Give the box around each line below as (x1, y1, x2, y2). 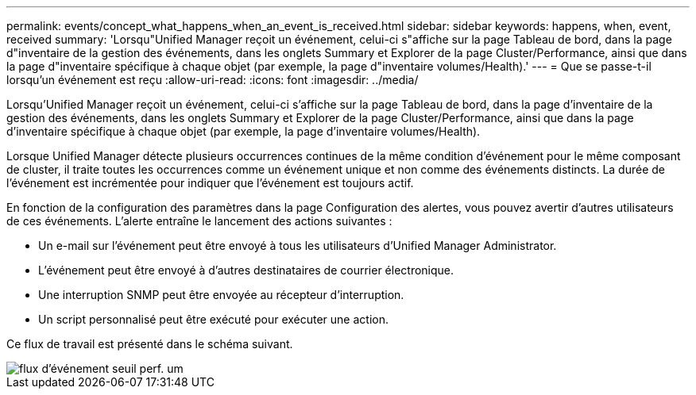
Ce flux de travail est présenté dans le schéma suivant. (6, 337, 293, 351)
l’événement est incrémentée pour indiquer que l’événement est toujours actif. (6, 176, 414, 190)
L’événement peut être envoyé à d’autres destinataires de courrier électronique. (38, 263, 454, 277)
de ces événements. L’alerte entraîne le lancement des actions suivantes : (6, 214, 392, 228)
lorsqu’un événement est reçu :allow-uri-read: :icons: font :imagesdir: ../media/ (6, 73, 419, 86)
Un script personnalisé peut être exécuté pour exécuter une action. (38, 313, 389, 326)
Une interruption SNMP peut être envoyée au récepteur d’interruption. (38, 288, 404, 301)
